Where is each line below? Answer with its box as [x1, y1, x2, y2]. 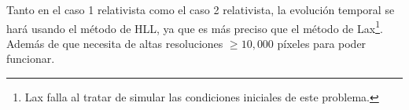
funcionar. [6, 50, 55, 67]
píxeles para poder [277, 35, 367, 51]
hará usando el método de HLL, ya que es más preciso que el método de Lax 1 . [6, 17, 383, 36]
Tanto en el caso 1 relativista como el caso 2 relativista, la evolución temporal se [6, 2, 395, 17]
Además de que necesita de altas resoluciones [6, 35, 223, 51]
